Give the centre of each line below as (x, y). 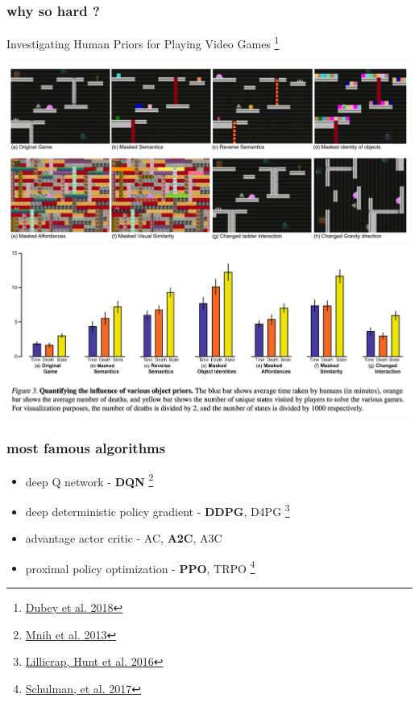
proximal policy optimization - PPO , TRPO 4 (140, 567)
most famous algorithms (86, 448)
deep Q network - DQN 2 (89, 480)
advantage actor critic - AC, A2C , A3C (124, 538)
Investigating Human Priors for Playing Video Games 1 (143, 42)
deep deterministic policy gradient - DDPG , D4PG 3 (158, 510)
